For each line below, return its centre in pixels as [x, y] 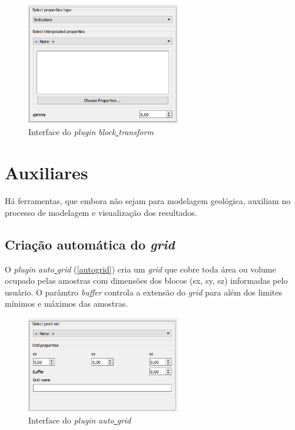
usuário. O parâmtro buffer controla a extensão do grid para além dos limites [144, 292]
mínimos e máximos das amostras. [67, 303]
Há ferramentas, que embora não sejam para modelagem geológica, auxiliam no [148, 201]
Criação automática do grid [90, 244]
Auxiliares [47, 173]
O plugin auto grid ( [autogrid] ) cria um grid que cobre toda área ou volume [140, 269]
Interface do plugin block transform [91, 132]
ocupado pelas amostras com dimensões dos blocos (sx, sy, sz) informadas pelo [146, 280]
